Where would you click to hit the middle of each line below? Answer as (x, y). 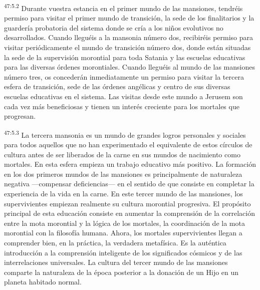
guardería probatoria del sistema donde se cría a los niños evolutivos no (114, 27)
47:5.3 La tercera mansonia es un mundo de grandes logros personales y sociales (125, 134)
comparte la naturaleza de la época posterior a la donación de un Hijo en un (121, 272)
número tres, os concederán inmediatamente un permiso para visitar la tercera (124, 76)
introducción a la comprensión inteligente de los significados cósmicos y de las (123, 252)
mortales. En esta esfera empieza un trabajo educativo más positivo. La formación (130, 164)
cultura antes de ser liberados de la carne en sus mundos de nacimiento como (122, 154)
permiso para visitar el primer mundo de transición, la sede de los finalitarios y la (129, 18)
